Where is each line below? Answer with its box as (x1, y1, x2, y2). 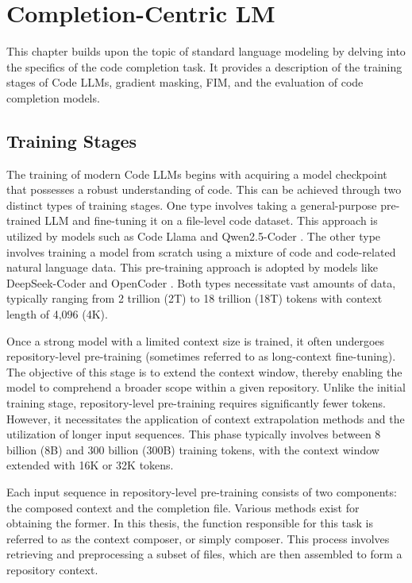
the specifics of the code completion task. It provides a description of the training (6, 58, 402, 75)
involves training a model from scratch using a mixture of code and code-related (6, 243, 396, 260)
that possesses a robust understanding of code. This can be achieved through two (6, 181, 402, 198)
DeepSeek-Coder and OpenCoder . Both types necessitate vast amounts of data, (6, 274, 396, 291)
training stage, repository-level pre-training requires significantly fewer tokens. (6, 395, 386, 411)
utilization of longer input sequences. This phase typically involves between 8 (6, 426, 381, 442)
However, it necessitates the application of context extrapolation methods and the (6, 410, 405, 427)
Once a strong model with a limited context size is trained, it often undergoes (6, 332, 385, 349)
